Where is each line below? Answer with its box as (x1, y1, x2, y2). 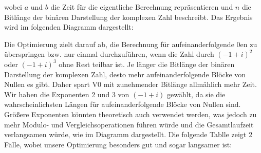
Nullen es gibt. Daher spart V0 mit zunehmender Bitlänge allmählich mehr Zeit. (4, 79, 257, 90)
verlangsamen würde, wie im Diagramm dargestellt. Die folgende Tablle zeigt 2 (4, 129, 252, 140)
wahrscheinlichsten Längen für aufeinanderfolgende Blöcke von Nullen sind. (4, 99, 241, 110)
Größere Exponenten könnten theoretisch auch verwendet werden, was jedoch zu (4, 108, 257, 119)
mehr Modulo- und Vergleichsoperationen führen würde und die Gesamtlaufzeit (4, 119, 254, 129)
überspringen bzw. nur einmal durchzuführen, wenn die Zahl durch (4, 49, 214, 59)
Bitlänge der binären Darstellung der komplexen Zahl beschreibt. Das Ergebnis (4, 11, 253, 22)
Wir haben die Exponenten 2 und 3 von (4, 89, 129, 99)
